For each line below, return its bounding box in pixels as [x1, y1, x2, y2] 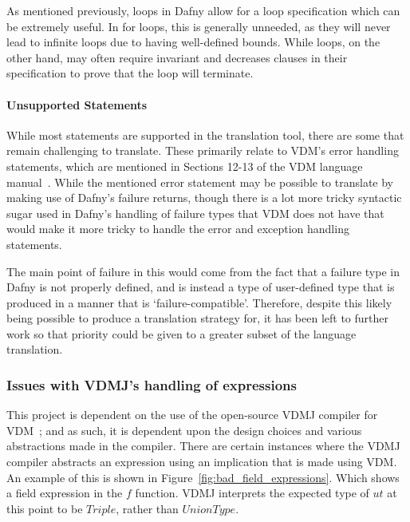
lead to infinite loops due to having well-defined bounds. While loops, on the [6, 34, 380, 50]
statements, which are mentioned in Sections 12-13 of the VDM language [6, 157, 363, 174]
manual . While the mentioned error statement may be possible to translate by [6, 173, 394, 190]
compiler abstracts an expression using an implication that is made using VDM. [6, 453, 397, 470]
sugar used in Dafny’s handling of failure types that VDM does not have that [6, 204, 384, 221]
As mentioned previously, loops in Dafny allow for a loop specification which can [6, 2, 400, 18]
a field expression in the [6, 484, 123, 501]
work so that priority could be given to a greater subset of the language [6, 325, 357, 342]
